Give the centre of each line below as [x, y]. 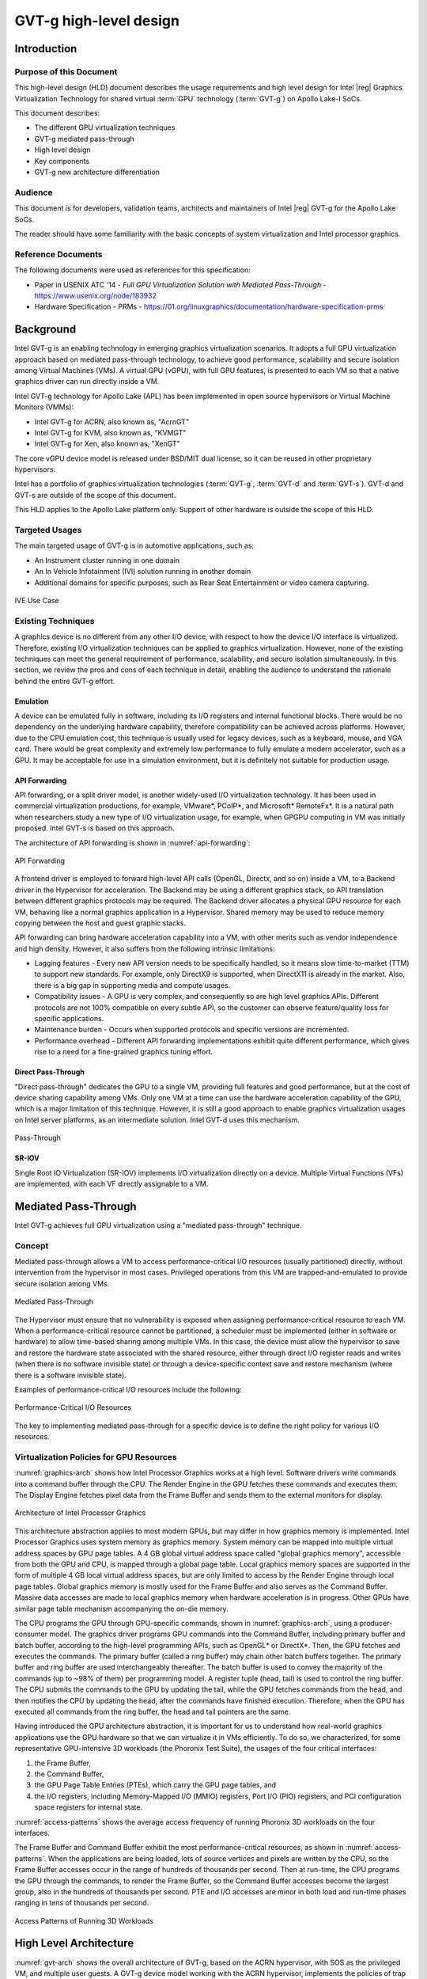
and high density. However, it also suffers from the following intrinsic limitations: [145, 948]
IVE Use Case [37, 600]
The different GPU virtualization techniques [105, 127]
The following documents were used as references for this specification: [132, 270]
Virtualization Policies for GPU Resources [96, 1457]
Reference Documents [59, 254]
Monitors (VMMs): [44, 407]
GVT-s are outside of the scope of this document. [95, 495]
